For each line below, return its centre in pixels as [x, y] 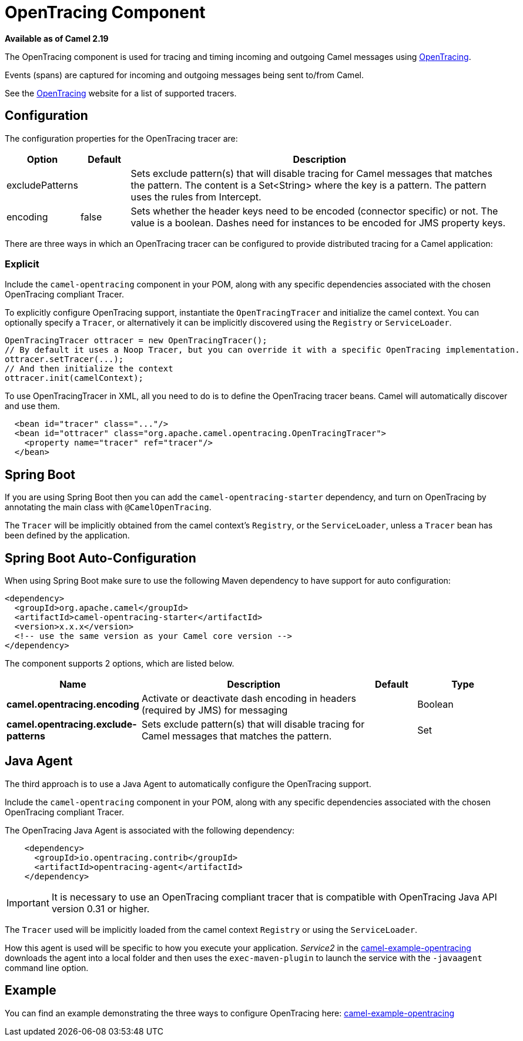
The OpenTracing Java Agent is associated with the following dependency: [150, 830]
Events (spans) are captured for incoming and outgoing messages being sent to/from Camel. [184, 75]
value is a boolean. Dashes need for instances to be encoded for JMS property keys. [318, 222]
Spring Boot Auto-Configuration [100, 558]
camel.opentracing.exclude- [72, 724]
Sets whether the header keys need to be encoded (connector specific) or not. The [314, 211]
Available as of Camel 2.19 [57, 38]
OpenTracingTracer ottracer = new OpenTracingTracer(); [136, 341]
